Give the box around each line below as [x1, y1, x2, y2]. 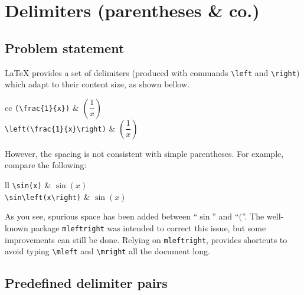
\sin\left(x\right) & [5, 190, 90, 202]
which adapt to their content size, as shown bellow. [5, 78, 189, 90]
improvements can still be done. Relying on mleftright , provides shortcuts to [5, 233, 287, 245]
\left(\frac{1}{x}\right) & [5, 122, 116, 134]
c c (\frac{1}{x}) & [5, 101, 79, 113]
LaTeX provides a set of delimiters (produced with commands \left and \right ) [5, 66, 300, 78]
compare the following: [5, 159, 87, 171]
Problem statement [5, 38, 125, 57]
